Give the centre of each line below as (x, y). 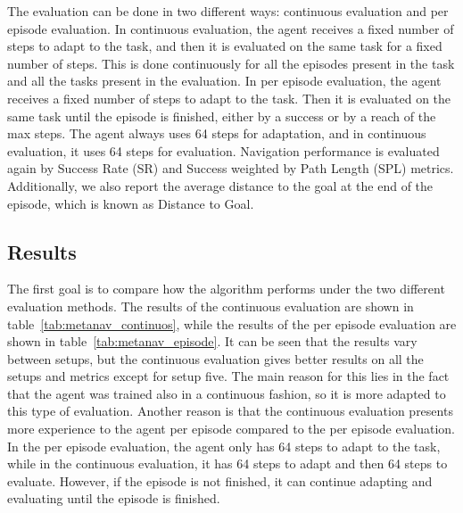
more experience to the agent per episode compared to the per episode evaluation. (231, 429)
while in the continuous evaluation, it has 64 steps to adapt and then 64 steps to (227, 463)
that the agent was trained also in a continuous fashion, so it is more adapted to (227, 393)
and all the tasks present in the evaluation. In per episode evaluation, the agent (224, 81)
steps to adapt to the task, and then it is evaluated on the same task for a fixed (225, 46)
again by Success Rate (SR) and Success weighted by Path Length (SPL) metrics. (231, 168)
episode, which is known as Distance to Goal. (131, 203)
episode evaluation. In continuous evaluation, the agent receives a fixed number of (231, 28)
